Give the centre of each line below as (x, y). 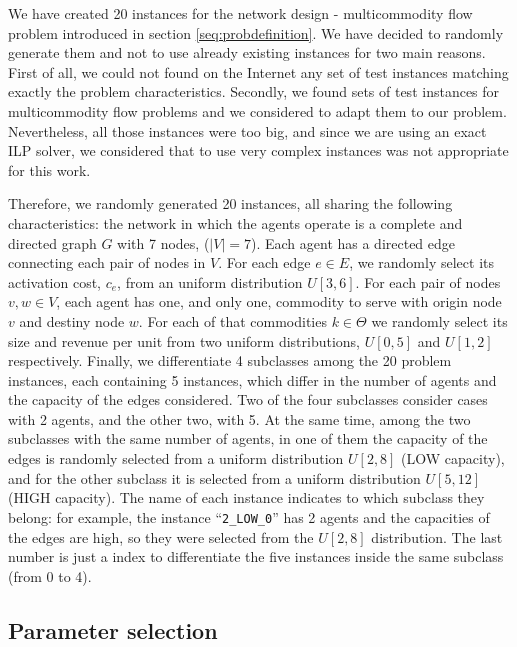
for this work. (49, 169)
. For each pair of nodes (428, 281)
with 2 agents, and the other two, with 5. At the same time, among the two (239, 418)
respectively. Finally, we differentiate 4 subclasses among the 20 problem (230, 360)
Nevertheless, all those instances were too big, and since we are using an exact (247, 130)
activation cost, (55, 281)
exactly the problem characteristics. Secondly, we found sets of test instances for (254, 91)
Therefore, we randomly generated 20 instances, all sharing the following (230, 203)
